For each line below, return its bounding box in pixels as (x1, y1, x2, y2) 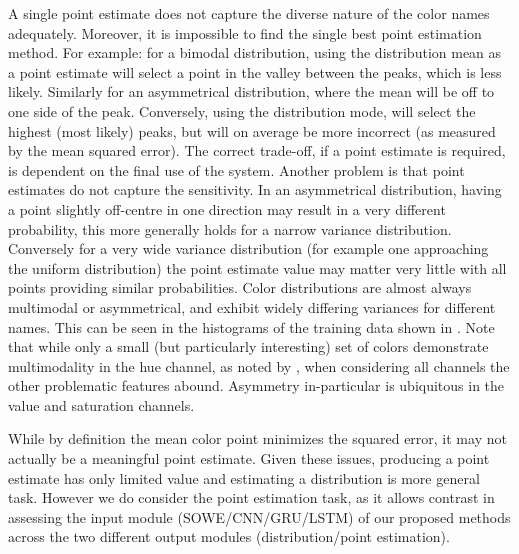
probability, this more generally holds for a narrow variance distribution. (8, 218, 452, 239)
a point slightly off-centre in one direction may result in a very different (8, 198, 446, 219)
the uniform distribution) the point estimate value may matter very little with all (8, 257, 507, 278)
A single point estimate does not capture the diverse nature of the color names (8, 3, 490, 23)
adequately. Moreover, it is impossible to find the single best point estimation (8, 22, 482, 43)
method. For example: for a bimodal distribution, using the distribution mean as (8, 42, 502, 63)
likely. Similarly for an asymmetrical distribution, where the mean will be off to (8, 81, 495, 102)
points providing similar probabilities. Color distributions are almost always (8, 277, 472, 298)
